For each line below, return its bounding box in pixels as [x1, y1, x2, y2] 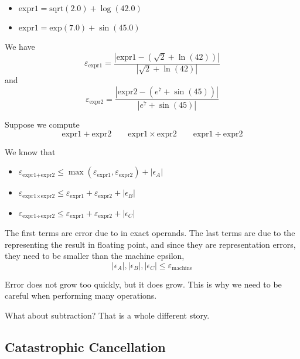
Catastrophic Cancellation [5, 337, 166, 355]
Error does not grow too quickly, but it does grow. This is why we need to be [5, 278, 282, 290]
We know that [5, 145, 56, 158]
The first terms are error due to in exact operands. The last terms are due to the [5, 227, 295, 239]
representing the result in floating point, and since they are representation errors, [5, 238, 296, 250]
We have [5, 40, 35, 52]
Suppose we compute [5, 118, 80, 130]
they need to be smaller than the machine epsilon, [5, 249, 185, 262]
